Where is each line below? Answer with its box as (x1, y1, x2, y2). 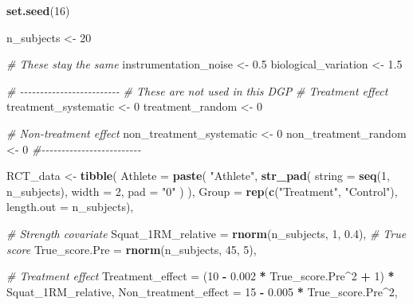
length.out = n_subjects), (6, 198, 134, 215)
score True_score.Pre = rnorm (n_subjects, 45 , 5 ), (6, 240, 257, 257)
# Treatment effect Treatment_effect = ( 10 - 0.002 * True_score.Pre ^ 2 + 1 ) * (6, 268, 395, 284)
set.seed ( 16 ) (6, 2, 70, 18)
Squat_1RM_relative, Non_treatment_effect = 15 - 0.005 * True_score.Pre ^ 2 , (6, 283, 398, 299)
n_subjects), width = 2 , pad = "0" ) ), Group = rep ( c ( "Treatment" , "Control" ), (6, 182, 398, 199)
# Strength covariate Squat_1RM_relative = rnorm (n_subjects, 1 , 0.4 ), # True (6, 225, 407, 241)
